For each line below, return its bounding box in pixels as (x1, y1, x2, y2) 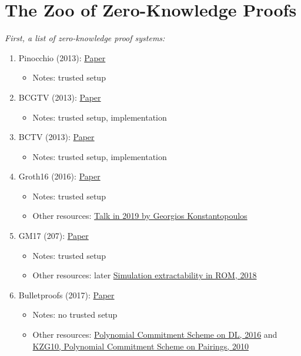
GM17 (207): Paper (18, 229, 89, 242)
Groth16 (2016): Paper (18, 170, 101, 182)
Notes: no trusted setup (32, 308, 118, 321)
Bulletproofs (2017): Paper (18, 288, 115, 301)
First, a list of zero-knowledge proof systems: (5, 32, 165, 44)
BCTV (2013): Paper (18, 131, 95, 143)
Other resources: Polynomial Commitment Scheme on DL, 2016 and (32, 328, 277, 341)
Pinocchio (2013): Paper (18, 51, 106, 64)
